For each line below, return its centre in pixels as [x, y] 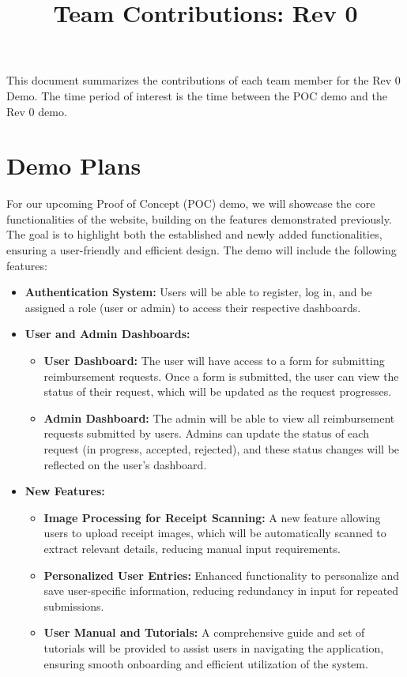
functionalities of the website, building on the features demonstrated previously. [199, 218]
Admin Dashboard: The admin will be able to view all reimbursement [219, 417]
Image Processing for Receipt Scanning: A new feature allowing [212, 517]
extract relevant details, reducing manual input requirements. [192, 548]
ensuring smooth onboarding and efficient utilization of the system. [206, 663]
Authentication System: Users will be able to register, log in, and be [198, 292]
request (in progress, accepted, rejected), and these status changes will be [222, 449]
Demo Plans [74, 165]
